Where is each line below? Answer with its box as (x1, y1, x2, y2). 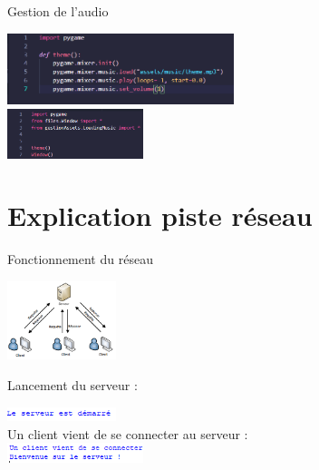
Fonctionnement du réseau (7, 250, 153, 269)
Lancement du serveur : (7, 376, 138, 395)
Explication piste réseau (7, 197, 313, 234)
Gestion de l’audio (7, 2, 109, 20)
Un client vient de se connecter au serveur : (7, 424, 248, 443)
